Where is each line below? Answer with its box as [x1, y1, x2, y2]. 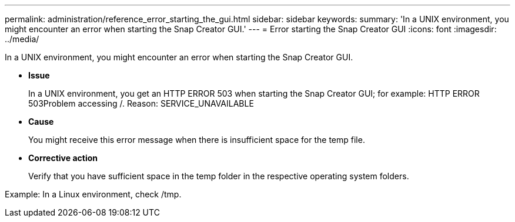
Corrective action [28, 153, 98, 163]
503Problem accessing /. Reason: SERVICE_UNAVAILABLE [28, 98, 254, 108]
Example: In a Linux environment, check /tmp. [5, 189, 182, 199]
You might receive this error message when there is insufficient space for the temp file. [28, 135, 365, 145]
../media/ [5, 34, 39, 44]
